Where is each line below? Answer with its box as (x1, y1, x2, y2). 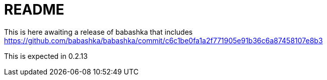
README (4, 1, 64, 18)
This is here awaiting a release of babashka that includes (4, 27, 193, 36)
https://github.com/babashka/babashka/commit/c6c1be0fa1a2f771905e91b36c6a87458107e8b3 (4, 36, 323, 45)
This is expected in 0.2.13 (4, 51, 88, 60)
